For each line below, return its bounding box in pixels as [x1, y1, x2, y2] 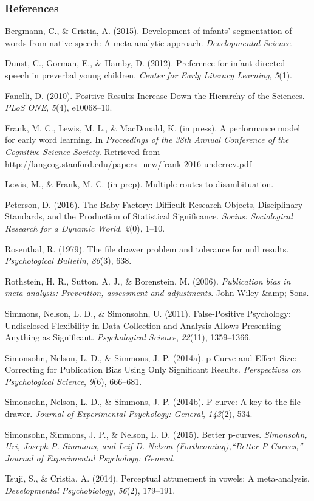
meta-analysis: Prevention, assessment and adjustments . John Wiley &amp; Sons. [5, 286, 309, 299]
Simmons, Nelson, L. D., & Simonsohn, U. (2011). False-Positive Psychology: [5, 306, 291, 319]
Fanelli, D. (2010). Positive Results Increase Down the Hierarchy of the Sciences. [5, 89, 305, 102]
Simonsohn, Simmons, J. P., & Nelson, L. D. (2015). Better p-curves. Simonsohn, [5, 427, 307, 440]
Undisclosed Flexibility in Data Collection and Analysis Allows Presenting [5, 319, 281, 331]
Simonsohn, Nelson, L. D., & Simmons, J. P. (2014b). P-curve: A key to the [5, 395, 287, 408]
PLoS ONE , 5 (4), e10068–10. [5, 101, 112, 114]
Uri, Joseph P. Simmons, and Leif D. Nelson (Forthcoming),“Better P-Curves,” [5, 440, 303, 452]
